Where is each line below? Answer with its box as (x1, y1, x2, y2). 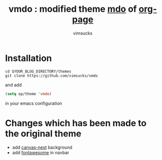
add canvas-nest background (12, 144, 72, 150)
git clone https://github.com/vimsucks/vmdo (5, 73, 98, 78)
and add (5, 82, 22, 88)
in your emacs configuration (5, 100, 63, 106)
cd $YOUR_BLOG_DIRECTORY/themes (5, 69, 71, 74)
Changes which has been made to (5, 117, 147, 128)
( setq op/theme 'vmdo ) (5, 91, 52, 96)
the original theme (5, 128, 82, 139)
